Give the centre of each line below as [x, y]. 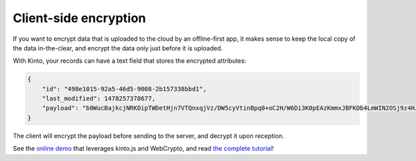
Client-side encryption [79, 18]
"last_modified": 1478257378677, [99, 99]
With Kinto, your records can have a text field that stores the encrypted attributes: [130, 61]
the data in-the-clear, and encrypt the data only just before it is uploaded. [118, 48]
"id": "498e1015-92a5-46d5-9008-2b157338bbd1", [124, 89]
